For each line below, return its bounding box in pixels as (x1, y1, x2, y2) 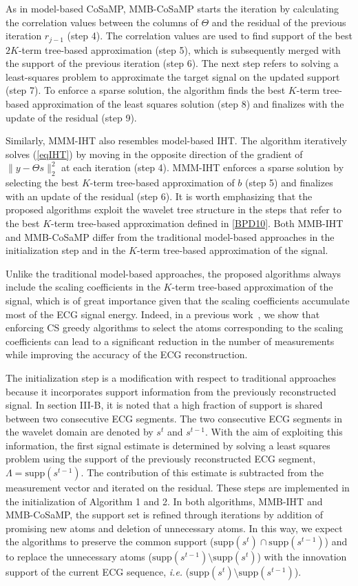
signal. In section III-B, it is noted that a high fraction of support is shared (6, 398, 323, 412)
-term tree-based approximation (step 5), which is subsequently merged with (18, 42, 341, 57)
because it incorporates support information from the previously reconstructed (6, 384, 337, 398)
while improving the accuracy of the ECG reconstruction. (6, 347, 248, 362)
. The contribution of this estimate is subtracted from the (81, 465, 324, 480)
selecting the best (6, 175, 79, 190)
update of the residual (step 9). (6, 110, 137, 124)
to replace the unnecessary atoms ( (6, 549, 152, 564)
